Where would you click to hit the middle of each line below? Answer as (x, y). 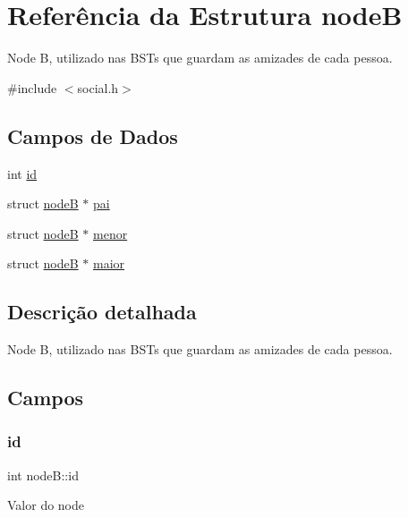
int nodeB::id (43, 475)
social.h (98, 87)
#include (32, 87)
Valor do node (46, 505)
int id (22, 173)
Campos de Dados (93, 136)
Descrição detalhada (102, 312)
